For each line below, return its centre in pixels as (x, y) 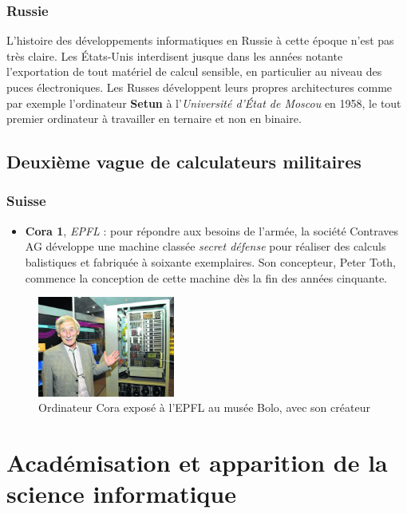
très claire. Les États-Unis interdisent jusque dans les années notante (175, 55)
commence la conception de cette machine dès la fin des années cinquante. (206, 277)
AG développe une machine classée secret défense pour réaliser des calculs (205, 246)
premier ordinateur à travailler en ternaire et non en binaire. (154, 119)
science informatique (121, 494)
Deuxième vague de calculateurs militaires (184, 162)
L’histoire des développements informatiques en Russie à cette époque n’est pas (200, 40)
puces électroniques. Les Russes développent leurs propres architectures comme (200, 87)
